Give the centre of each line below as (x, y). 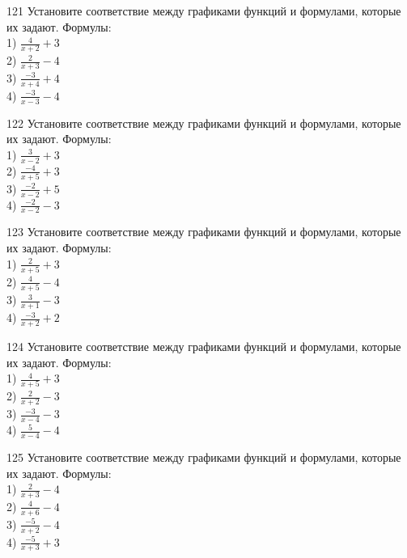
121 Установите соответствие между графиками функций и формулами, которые (204, 11)
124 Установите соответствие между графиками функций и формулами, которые (204, 346)
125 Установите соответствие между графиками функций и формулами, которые (204, 457)
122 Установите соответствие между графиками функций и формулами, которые (204, 123)
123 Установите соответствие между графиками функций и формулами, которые (204, 232)
